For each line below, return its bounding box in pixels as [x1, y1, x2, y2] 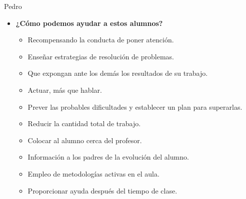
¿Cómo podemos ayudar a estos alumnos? [15, 17, 163, 28]
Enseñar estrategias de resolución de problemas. [27, 51, 174, 61]
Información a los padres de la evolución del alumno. [27, 152, 189, 162]
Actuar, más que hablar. [27, 84, 102, 95]
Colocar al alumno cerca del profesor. [27, 135, 142, 145]
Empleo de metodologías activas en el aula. [27, 168, 159, 179]
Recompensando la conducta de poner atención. [27, 34, 174, 45]
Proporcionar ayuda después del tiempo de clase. [27, 185, 177, 196]
